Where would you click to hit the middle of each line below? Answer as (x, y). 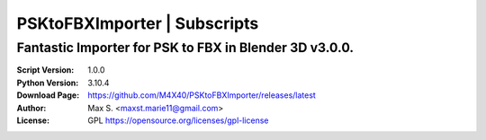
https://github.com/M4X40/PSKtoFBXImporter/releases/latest (202, 95)
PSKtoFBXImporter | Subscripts (138, 23)
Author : (31, 108)
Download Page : (48, 95)
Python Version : (48, 83)
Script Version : (45, 70)
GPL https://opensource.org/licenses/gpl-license (178, 120)
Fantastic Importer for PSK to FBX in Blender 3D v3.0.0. (185, 48)
